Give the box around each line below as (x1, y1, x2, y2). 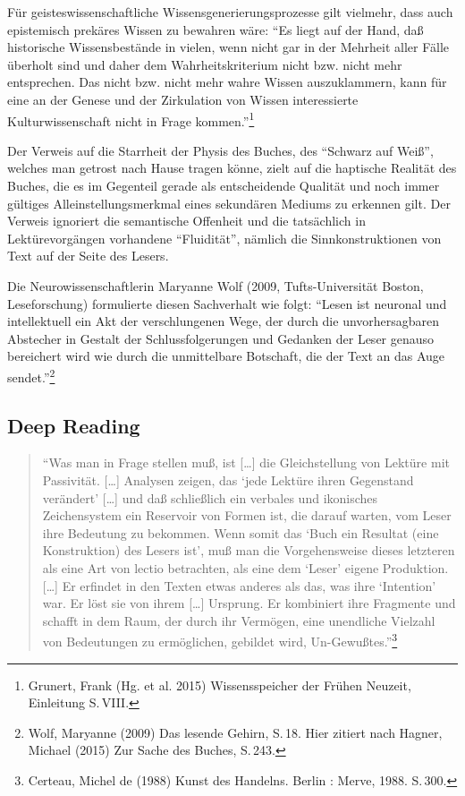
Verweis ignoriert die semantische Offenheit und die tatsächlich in (7, 211, 366, 230)
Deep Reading (7, 411, 140, 439)
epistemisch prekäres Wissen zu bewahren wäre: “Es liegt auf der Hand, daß (7, 20, 424, 39)
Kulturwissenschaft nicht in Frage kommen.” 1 (7, 108, 255, 130)
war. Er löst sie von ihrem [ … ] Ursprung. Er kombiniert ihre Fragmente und (42, 594, 456, 612)
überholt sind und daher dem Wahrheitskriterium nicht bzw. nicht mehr (7, 55, 402, 73)
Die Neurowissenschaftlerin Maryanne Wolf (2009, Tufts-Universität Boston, (7, 276, 424, 295)
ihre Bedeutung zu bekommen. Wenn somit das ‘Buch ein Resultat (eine (42, 523, 439, 542)
